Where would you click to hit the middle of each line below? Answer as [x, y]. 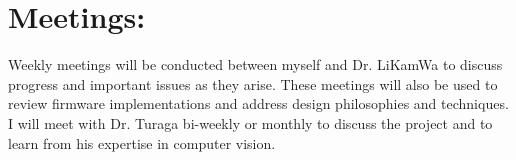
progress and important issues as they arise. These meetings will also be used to [253, 83]
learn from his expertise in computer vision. [142, 142]
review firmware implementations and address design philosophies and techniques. [258, 103]
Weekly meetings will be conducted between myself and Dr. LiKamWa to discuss [255, 64]
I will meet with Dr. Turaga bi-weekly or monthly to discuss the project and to [250, 122]
